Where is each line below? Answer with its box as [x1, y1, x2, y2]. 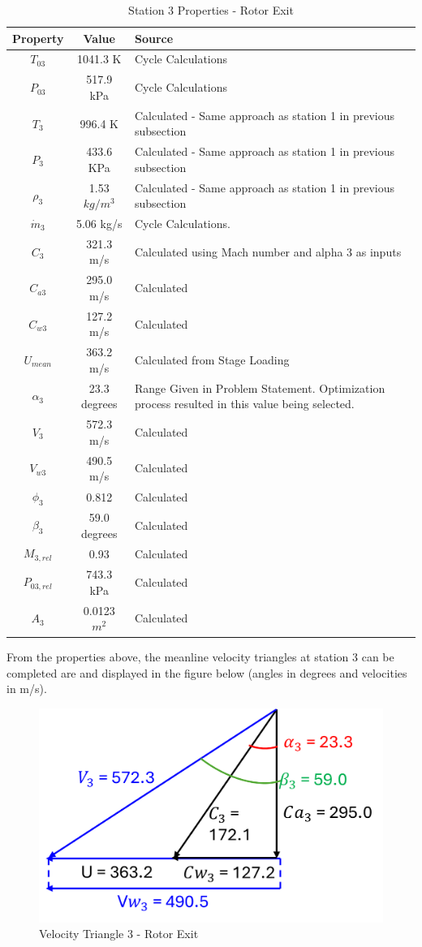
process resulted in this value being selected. [135, 395, 355, 412]
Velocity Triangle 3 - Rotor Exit [39, 925, 199, 942]
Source [135, 29, 174, 46]
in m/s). [6, 680, 47, 697]
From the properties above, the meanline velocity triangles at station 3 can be [6, 648, 394, 665]
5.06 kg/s [75, 215, 123, 232]
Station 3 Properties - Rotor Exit [128, 2, 294, 18]
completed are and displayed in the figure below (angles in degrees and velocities [6, 664, 407, 681]
